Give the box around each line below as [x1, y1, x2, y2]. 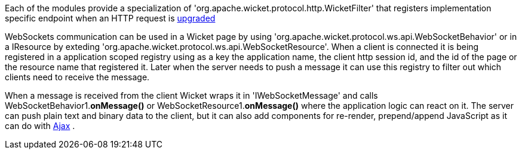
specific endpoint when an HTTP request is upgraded [5, 13, 216, 23]
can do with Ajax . [5, 121, 75, 131]
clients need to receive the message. [5, 72, 150, 82]
